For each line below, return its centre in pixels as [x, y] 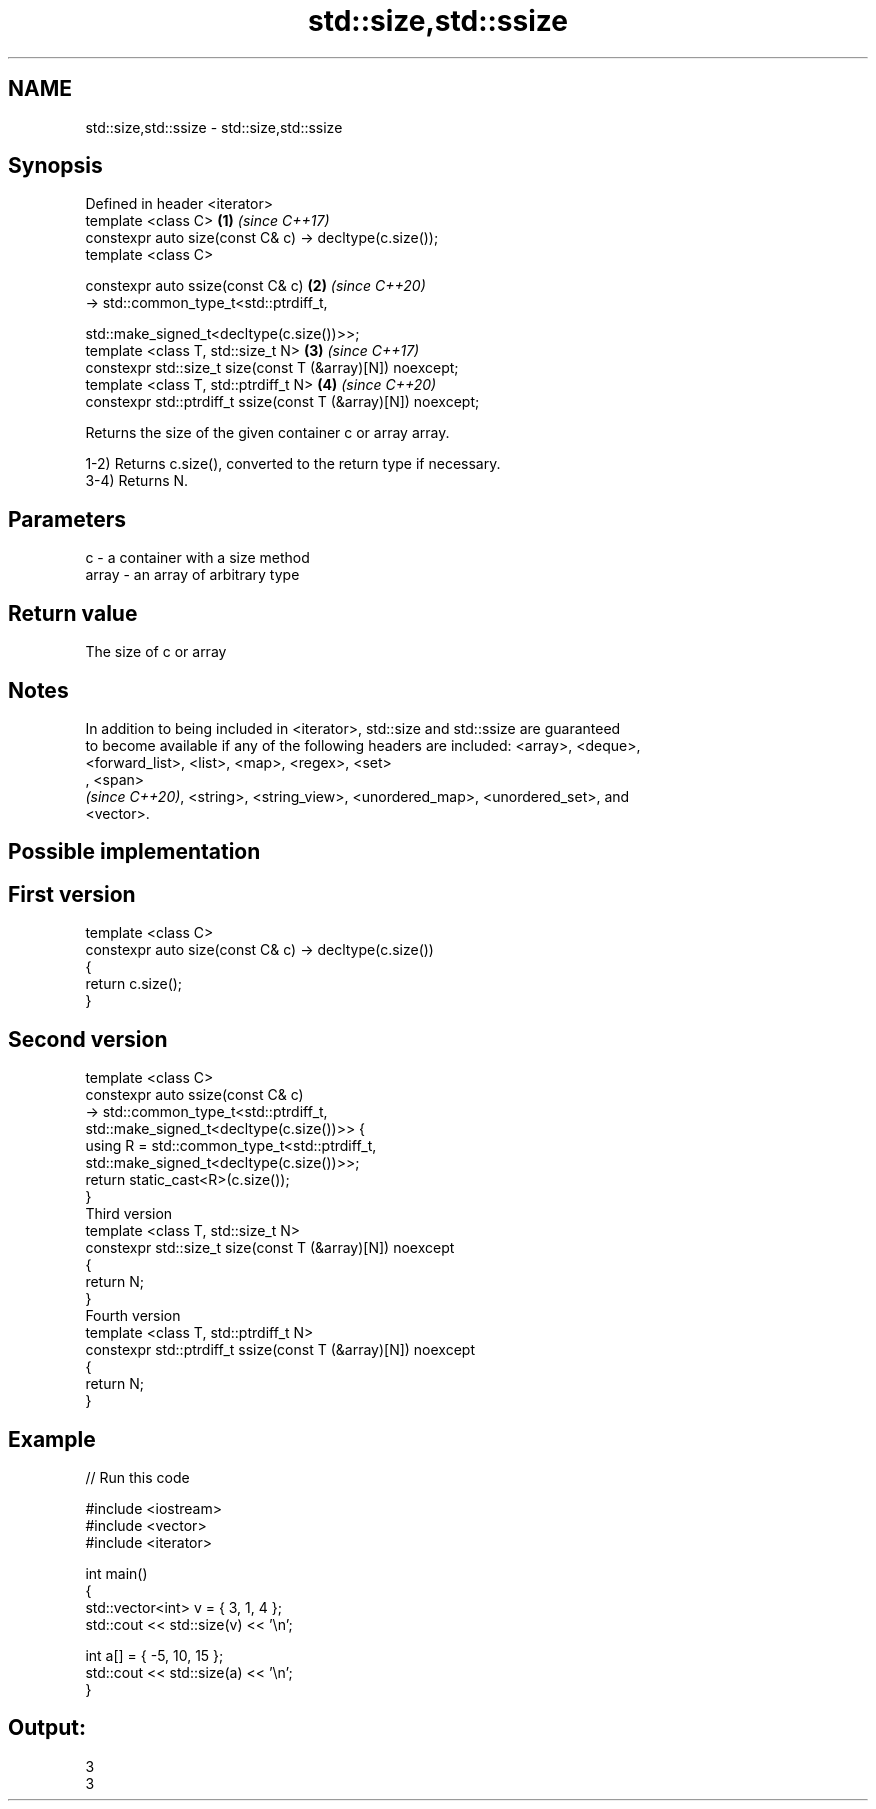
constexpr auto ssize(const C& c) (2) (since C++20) [255, 286]
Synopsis [55, 166]
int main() [116, 1573]
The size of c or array [156, 652]
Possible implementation [134, 852]
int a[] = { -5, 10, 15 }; [154, 1655]
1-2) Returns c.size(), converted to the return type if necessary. [293, 464]
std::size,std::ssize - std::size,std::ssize [214, 127]
